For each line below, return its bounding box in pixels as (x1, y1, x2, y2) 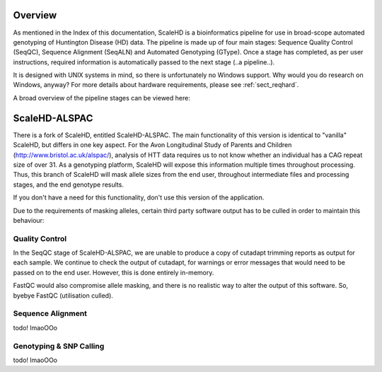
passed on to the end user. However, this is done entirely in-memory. (13, 268, 214, 277)
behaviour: (13, 216, 45, 224)
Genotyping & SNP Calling (13, 341, 105, 351)
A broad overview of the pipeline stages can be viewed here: (13, 93, 190, 102)
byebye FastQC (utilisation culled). (13, 291, 113, 300)
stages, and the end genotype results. (13, 180, 124, 189)
